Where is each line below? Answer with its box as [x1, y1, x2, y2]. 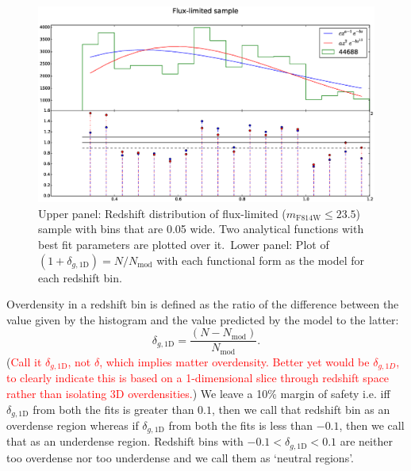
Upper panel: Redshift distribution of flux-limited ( [38, 205, 286, 221]
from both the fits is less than [168, 416, 313, 433]
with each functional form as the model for [156, 251, 365, 268]
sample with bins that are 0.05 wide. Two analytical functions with [38, 220, 364, 237]
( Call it [6, 353, 42, 370]
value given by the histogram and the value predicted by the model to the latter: [6, 311, 399, 327]
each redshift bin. [38, 269, 122, 285]
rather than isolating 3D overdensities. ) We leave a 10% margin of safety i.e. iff [6, 385, 390, 401]
